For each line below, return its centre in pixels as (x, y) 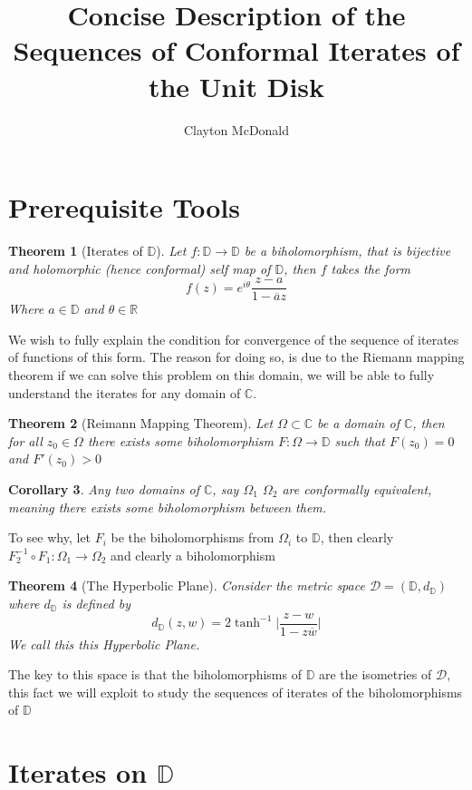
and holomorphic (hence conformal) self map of (140, 268)
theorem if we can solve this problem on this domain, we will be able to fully (222, 375)
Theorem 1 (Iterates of (76, 251)
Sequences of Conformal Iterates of (236, 50)
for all (25, 440)
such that (360, 440)
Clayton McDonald (236, 129)
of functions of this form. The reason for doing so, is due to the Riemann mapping (236, 357)
